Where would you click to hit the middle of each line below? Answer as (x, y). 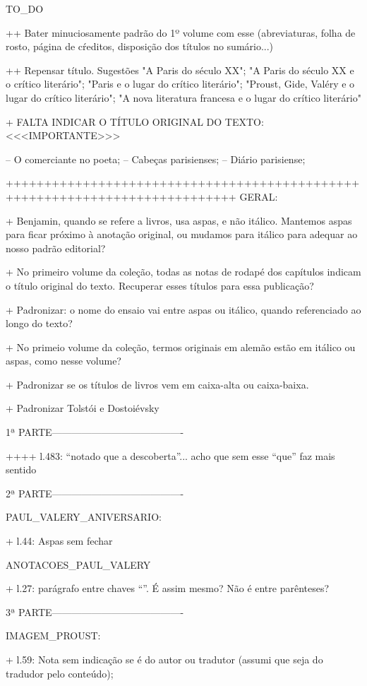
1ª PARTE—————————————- (95, 432)
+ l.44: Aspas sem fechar (59, 541)
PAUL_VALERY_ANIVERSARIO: (84, 517)
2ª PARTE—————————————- (95, 493)
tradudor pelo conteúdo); (60, 673)
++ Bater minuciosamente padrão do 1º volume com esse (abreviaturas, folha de (181, 32)
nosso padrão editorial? (56, 248)
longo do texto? (39, 323)
